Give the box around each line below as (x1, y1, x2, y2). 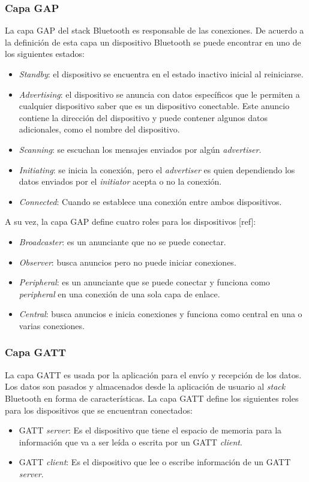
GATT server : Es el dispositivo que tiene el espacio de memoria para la (19, 424, 282, 436)
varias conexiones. (19, 319, 85, 332)
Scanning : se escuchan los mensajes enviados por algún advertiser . (19, 143, 262, 155)
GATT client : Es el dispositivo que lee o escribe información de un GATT (19, 456, 291, 468)
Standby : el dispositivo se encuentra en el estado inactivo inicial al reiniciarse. (19, 68, 304, 80)
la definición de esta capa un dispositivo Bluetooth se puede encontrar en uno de (5, 35, 301, 48)
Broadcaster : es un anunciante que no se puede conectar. (19, 235, 226, 248)
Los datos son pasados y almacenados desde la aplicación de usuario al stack (5, 380, 286, 393)
